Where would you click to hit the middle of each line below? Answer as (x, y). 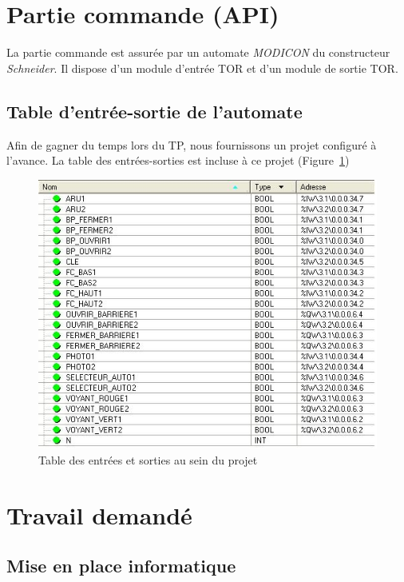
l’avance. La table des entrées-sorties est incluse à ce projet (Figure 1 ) (178, 160)
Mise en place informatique (121, 566)
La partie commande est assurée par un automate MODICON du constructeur (198, 52)
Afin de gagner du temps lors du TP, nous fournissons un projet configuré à (192, 144)
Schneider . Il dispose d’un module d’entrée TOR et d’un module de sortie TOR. (202, 68)
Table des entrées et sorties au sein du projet (148, 460)
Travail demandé (99, 514)
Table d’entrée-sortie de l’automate (154, 111)
